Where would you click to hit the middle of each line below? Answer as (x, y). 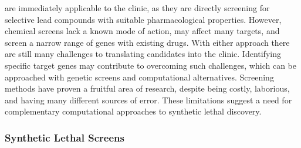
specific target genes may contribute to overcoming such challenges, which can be (150, 65)
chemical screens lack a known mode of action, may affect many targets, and (142, 31)
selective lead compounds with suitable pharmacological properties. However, (143, 19)
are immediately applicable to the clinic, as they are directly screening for (137, 8)
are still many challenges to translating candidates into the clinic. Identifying (143, 54)
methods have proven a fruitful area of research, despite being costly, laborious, (147, 88)
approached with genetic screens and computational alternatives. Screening (139, 77)
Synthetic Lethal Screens (65, 137)
